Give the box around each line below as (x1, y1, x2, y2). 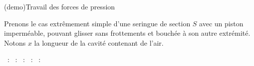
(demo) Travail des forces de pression (4, 1, 115, 11)
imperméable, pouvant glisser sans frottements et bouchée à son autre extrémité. (4, 28, 251, 38)
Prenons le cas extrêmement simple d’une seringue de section (4, 18, 191, 28)
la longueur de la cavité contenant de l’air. (34, 37, 164, 48)
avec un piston (199, 18, 244, 28)
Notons (4, 37, 26, 48)
